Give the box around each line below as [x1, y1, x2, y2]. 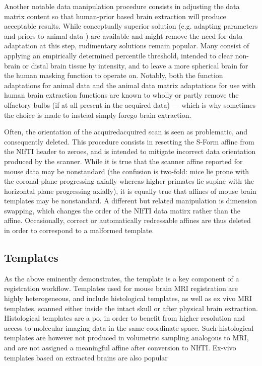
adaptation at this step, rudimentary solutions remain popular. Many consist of [4, 40, 249, 51]
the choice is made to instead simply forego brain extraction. [4, 109, 191, 120]
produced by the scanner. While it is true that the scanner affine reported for [4, 156, 243, 166]
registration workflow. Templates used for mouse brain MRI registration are [4, 283, 238, 294]
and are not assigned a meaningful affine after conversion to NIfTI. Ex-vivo [4, 342, 236, 353]
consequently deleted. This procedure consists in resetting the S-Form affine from [4, 136, 254, 147]
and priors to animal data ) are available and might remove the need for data [4, 30, 243, 41]
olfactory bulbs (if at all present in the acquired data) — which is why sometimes [4, 99, 256, 110]
